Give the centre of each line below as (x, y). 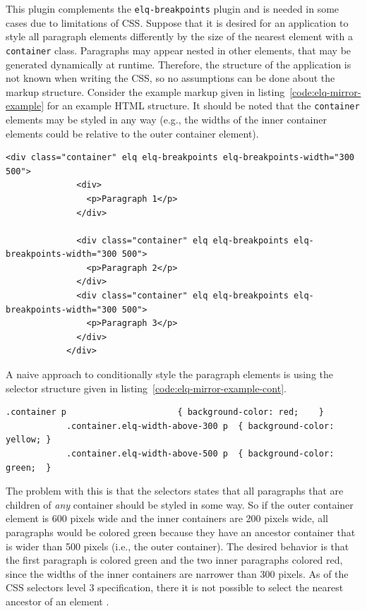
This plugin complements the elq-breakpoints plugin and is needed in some (173, 8)
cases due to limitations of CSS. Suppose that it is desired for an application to (177, 22)
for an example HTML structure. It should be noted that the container (203, 105)
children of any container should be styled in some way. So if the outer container (180, 504)
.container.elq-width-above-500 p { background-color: (200, 454)
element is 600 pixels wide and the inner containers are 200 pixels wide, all (167, 518)
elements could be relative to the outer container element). (132, 133)
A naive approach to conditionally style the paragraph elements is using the (169, 374)
